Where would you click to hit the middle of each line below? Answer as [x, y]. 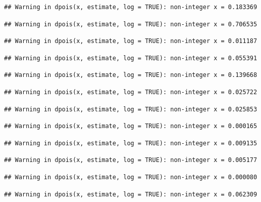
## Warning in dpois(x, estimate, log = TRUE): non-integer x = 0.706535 [131, 24]
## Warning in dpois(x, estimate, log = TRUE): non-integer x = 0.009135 [131, 143]
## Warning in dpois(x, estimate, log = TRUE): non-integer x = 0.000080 [131, 177]
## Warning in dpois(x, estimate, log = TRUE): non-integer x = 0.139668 [131, 75]
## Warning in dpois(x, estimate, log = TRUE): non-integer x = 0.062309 [131, 194]
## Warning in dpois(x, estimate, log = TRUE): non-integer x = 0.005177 [131, 160]
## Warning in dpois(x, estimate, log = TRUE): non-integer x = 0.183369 [131, 7]
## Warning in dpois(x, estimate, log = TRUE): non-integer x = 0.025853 [131, 109]
